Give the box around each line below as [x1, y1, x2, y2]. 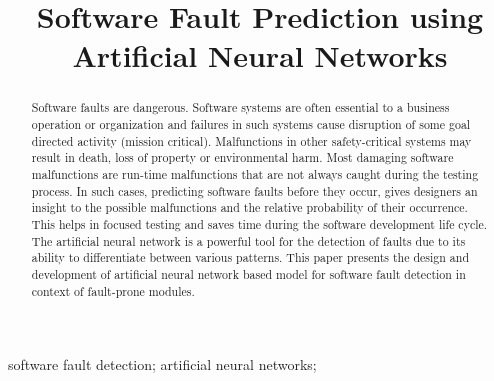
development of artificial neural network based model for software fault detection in [31, 265, 466, 282]
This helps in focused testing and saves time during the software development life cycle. [31, 215, 488, 232]
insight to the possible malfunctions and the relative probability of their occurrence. [31, 199, 468, 216]
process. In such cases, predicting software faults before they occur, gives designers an [31, 182, 478, 199]
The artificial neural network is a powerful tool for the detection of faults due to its [31, 232, 466, 249]
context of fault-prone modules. [31, 282, 195, 299]
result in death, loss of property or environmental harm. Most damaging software [31, 149, 454, 166]
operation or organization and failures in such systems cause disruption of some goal [31, 116, 471, 133]
